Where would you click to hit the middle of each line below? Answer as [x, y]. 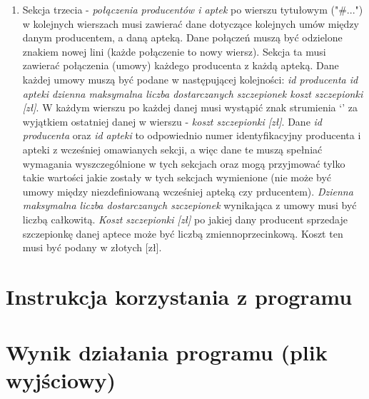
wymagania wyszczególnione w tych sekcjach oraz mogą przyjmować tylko [184, 163]
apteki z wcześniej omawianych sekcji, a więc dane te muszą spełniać [172, 149]
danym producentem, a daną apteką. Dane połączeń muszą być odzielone [182, 37]
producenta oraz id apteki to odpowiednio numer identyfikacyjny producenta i [192, 135]
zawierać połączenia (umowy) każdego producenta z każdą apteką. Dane [181, 65]
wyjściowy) [61, 380]
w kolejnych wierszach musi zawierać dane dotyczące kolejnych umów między [191, 23]
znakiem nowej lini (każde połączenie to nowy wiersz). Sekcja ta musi [174, 51]
